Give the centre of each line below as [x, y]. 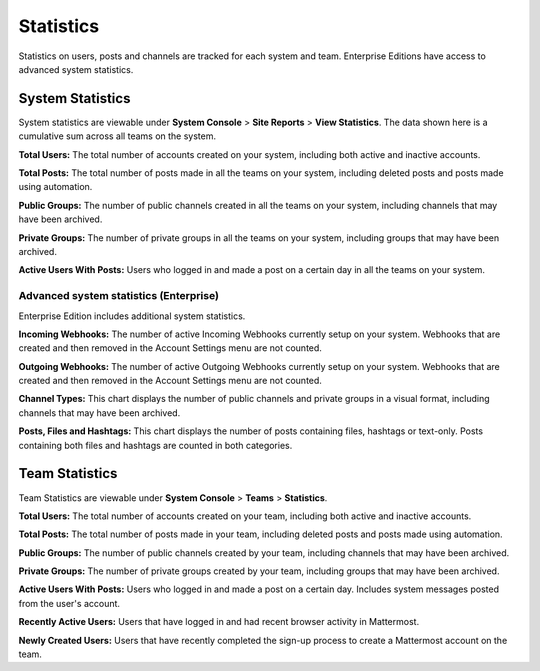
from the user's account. [69, 603]
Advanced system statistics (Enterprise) [119, 296]
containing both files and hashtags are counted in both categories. [155, 445]
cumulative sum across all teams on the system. [117, 136]
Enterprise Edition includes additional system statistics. [132, 316]
